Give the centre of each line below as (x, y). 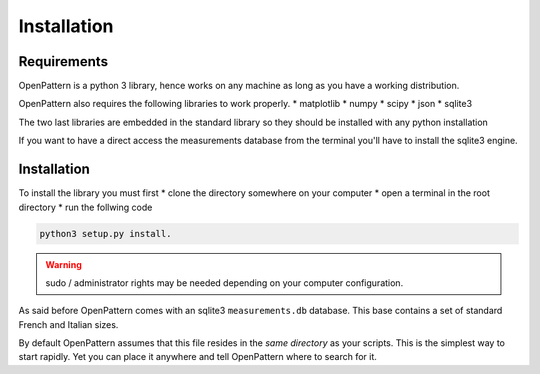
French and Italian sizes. (68, 324)
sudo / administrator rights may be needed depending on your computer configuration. (224, 282)
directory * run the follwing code (85, 207)
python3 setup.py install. (105, 233)
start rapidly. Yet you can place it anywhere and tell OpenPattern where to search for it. (197, 357)
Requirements (63, 61)
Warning (63, 264)
